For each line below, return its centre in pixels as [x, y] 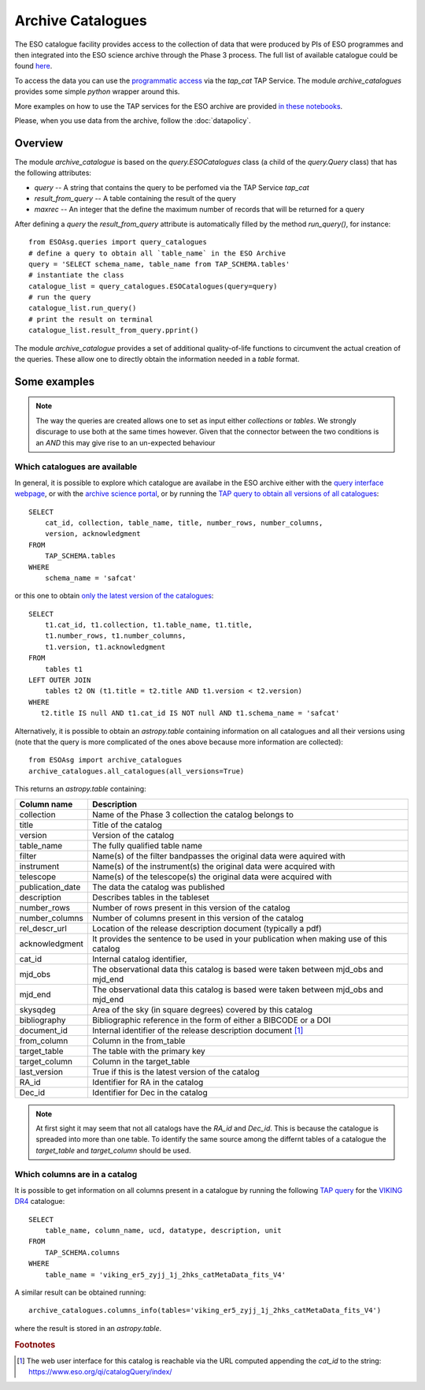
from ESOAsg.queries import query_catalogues [118, 242]
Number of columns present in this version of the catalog [198, 918]
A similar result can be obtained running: [80, 1292]
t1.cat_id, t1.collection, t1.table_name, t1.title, [149, 625]
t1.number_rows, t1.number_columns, [115, 636]
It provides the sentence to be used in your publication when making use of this [239, 938]
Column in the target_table [141, 1061]
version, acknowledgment [92, 534]
